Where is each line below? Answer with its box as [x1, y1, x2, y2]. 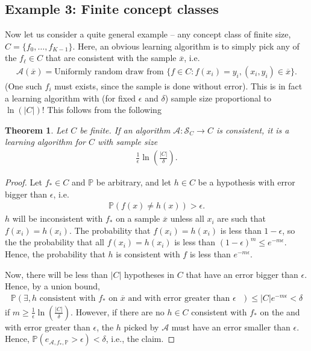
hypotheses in [124, 268, 175, 280]
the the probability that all [5, 236, 104, 248]
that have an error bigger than [186, 268, 298, 280]
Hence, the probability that [5, 248, 105, 260]
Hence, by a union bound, [5, 280, 100, 292]
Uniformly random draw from [54, 68, 164, 76]
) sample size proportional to [165, 91, 272, 104]
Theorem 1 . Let [5, 123, 68, 136]
